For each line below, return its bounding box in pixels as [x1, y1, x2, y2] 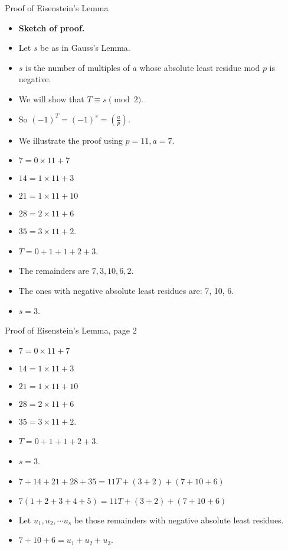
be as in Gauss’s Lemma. [40, 41, 130, 54]
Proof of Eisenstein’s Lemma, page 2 [5, 324, 137, 337]
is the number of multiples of [25, 61, 130, 73]
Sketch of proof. [18, 21, 85, 34]
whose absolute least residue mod [139, 61, 260, 73]
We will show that [18, 92, 84, 105]
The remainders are [18, 264, 89, 277]
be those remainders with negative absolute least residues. [74, 513, 284, 526]
